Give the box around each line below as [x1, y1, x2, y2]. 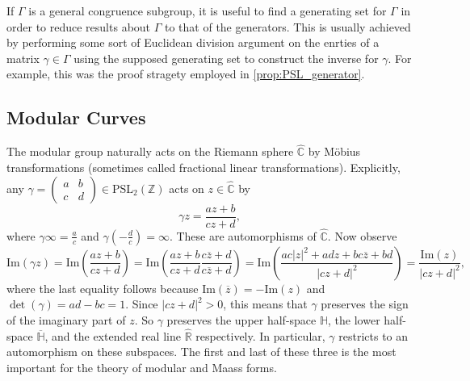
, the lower [328, 312, 380, 329]
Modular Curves [6, 105, 146, 130]
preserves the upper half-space [166, 312, 317, 329]
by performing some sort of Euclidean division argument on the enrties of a [6, 34, 380, 51]
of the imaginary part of [6, 312, 126, 329]
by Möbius [308, 143, 361, 160]
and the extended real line [52, 327, 181, 344]
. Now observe [327, 227, 397, 244]
